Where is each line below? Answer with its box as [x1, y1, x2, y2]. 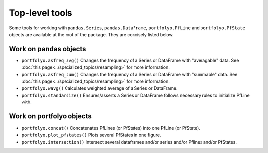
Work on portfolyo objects [9, 112, 92, 120]
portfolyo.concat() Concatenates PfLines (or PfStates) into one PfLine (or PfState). [21, 125, 201, 131]
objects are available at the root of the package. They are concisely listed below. [9, 31, 174, 37]
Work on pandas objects [9, 45, 86, 53]
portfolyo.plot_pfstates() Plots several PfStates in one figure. [21, 132, 161, 138]
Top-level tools [9, 7, 72, 18]
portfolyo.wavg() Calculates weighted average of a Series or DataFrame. [21, 85, 178, 91]
